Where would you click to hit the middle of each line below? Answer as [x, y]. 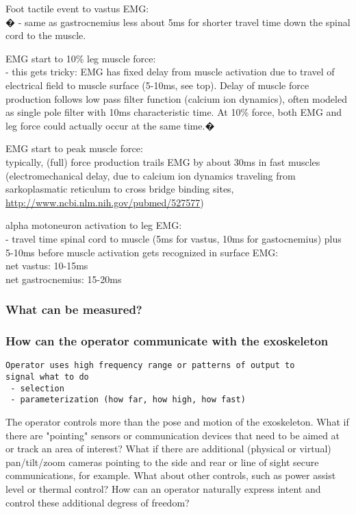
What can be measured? [74, 309]
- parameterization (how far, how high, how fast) [128, 400]
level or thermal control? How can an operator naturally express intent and [163, 488]
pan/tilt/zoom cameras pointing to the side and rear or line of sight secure [162, 462]
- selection [37, 388]
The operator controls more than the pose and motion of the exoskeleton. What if [177, 421]
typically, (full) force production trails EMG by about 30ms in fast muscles [163, 161]
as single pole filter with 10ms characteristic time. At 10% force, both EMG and [174, 112]
